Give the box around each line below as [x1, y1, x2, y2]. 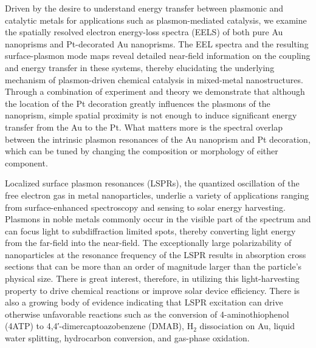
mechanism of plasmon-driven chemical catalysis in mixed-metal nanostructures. [5, 73, 303, 86]
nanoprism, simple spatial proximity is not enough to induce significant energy [5, 109, 297, 121]
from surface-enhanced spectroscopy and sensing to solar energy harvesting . [5, 200, 286, 213]
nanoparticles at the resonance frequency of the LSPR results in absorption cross [5, 248, 306, 261]
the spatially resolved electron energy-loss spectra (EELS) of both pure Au [5, 26, 283, 38]
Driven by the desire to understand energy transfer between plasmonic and [5, 2, 284, 14]
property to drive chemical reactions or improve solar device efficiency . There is [5, 284, 300, 296]
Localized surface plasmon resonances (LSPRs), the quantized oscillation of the [5, 177, 300, 189]
